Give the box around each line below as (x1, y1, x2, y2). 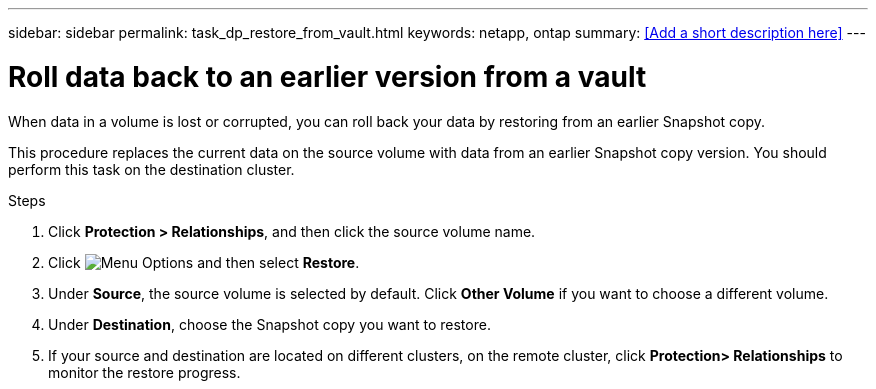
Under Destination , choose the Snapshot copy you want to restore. (48, 315, 491, 333)
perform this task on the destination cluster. (8, 160, 295, 178)
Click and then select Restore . (48, 253, 360, 271)
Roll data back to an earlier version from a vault (8, 59, 647, 94)
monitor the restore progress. (48, 363, 241, 381)
